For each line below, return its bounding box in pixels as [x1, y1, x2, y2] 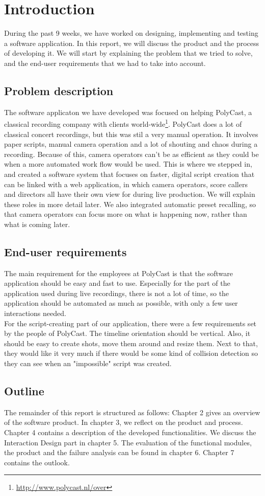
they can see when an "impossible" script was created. [4, 358, 172, 369]
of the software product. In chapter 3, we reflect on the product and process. [4, 417, 243, 427]
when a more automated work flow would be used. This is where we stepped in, [4, 159, 252, 169]
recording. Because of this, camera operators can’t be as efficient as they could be [4, 148, 259, 159]
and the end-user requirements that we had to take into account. [4, 57, 206, 68]
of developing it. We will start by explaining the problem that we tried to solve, [4, 48, 253, 58]
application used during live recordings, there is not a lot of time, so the [4, 287, 229, 298]
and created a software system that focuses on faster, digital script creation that [4, 168, 255, 179]
